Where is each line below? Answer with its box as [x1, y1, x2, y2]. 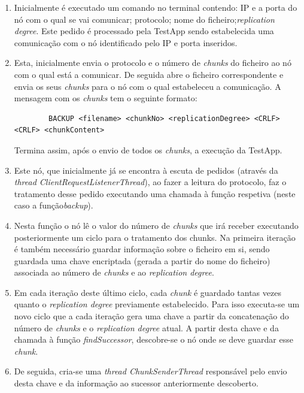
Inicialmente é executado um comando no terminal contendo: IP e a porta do [14, 1, 297, 13]
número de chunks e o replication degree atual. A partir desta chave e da [14, 321, 279, 334]
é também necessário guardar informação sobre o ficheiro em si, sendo [14, 243, 270, 255]
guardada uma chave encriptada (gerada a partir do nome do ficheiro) [14, 254, 270, 267]
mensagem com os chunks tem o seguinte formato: [14, 92, 197, 104]
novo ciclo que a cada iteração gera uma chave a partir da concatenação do [14, 310, 289, 322]
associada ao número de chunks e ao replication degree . [14, 266, 214, 279]
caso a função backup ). [14, 199, 93, 211]
